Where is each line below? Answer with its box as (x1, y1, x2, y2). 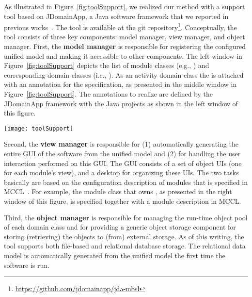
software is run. (4, 260, 49, 270)
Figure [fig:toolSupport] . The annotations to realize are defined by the (4, 89, 213, 99)
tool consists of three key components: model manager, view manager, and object (4, 32, 245, 42)
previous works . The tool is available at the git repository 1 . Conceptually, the (4, 21, 237, 32)
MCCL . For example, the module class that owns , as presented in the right (4, 186, 232, 197)
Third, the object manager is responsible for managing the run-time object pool (4, 212, 248, 222)
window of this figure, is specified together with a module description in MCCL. (4, 196, 241, 206)
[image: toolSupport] (4, 125, 74, 132)
